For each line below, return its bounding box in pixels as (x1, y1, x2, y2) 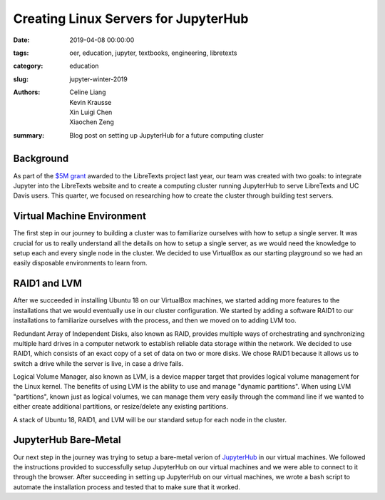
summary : (13, 131, 45, 139)
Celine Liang (69, 88, 106, 96)
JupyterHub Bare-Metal (13, 434, 121, 446)
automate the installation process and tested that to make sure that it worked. (13, 482, 240, 491)
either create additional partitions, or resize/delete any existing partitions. (13, 402, 228, 411)
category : (13, 61, 43, 71)
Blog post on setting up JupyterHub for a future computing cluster (69, 131, 264, 139)
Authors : (13, 88, 41, 96)
